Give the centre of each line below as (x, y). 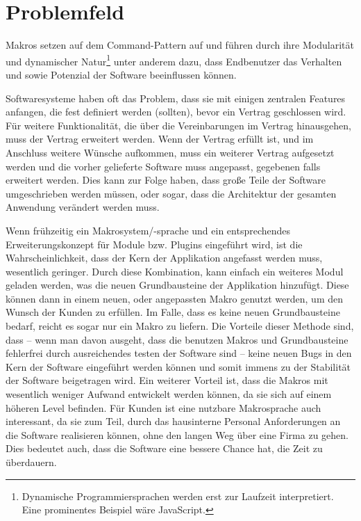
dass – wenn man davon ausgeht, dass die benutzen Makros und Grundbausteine (177, 339)
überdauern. (31, 462)
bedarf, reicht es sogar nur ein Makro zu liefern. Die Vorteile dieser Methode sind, (180, 326)
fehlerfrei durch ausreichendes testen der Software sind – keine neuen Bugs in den (179, 353)
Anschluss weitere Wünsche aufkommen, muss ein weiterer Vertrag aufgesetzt (170, 152)
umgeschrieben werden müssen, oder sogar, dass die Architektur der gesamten (171, 193)
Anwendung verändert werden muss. (83, 207)
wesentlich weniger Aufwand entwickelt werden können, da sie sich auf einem (169, 394)
